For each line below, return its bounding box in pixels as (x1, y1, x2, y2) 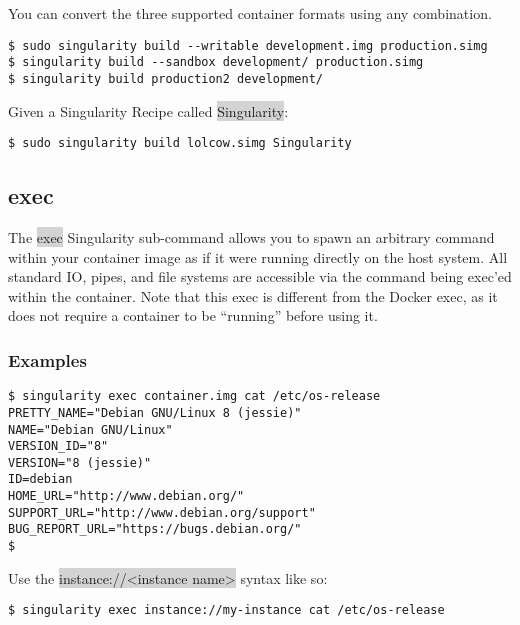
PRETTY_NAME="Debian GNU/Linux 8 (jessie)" (8, 405, 302, 420)
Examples (8, 347, 87, 372)
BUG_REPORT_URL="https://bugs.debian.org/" (8, 522, 302, 537)
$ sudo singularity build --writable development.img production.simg (8, 38, 488, 53)
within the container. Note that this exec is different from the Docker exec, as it (8, 285, 498, 306)
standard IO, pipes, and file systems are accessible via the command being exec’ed (8, 266, 512, 287)
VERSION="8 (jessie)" (8, 455, 152, 470)
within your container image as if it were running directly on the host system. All (8, 246, 508, 267)
